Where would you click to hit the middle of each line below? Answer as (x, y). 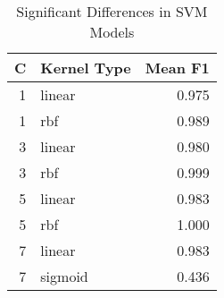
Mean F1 (177, 68)
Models (112, 32)
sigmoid (64, 276)
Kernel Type (86, 68)
